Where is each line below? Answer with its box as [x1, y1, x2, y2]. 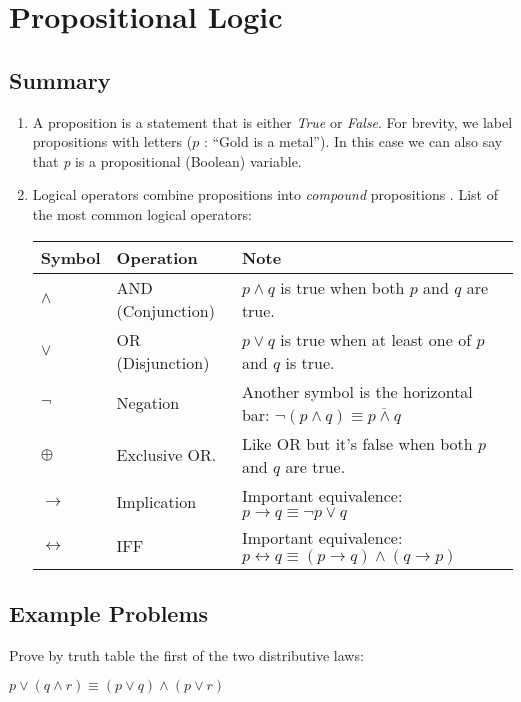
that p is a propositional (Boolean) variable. [32, 150, 302, 171]
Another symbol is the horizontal [241, 379, 473, 403]
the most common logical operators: [32, 203, 252, 224]
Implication [116, 490, 197, 514]
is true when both [280, 275, 405, 299]
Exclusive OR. [116, 443, 217, 467]
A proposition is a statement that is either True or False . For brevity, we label [32, 111, 513, 132]
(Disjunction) [116, 350, 210, 374]
